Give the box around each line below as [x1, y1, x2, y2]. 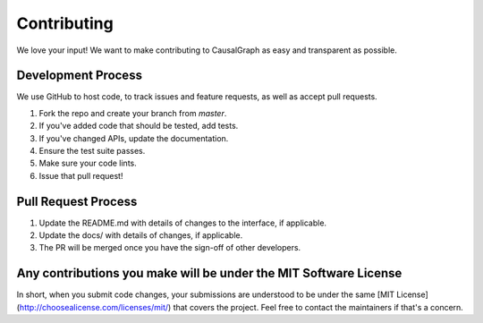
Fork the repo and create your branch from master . [38, 107, 227, 118]
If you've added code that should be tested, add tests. [38, 121, 239, 132]
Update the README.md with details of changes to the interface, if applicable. [38, 217, 326, 228]
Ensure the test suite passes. [38, 146, 146, 157]
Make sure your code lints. [38, 157, 138, 169]
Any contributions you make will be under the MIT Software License [16, 266, 402, 281]
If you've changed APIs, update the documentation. [38, 132, 229, 143]
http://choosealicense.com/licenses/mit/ [19, 302, 169, 312]
